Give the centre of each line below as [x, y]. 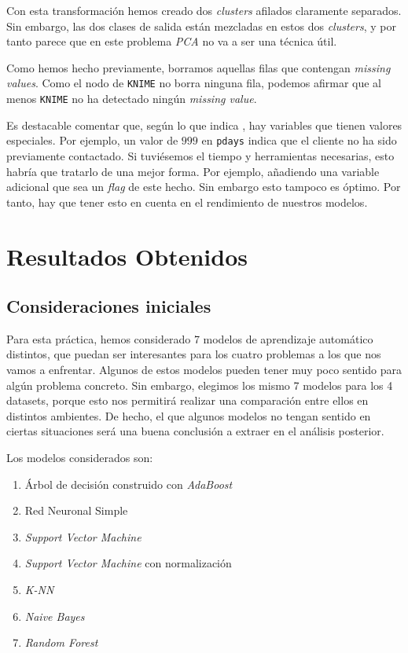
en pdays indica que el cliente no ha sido [299, 140]
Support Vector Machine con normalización [128, 563]
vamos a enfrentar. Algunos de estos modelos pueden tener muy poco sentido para [204, 370]
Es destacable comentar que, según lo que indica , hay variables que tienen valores [204, 125]
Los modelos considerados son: [80, 458]
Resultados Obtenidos [127, 256]
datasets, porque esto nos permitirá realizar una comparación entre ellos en [187, 400]
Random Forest [61, 642]
